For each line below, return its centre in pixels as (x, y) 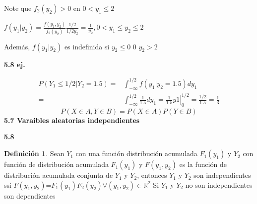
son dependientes (30, 195)
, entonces (152, 175)
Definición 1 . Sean (34, 153)
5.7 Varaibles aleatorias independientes (72, 120)
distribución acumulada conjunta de (59, 175)
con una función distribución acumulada (136, 153)
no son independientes (219, 184)
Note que (18, 8)
